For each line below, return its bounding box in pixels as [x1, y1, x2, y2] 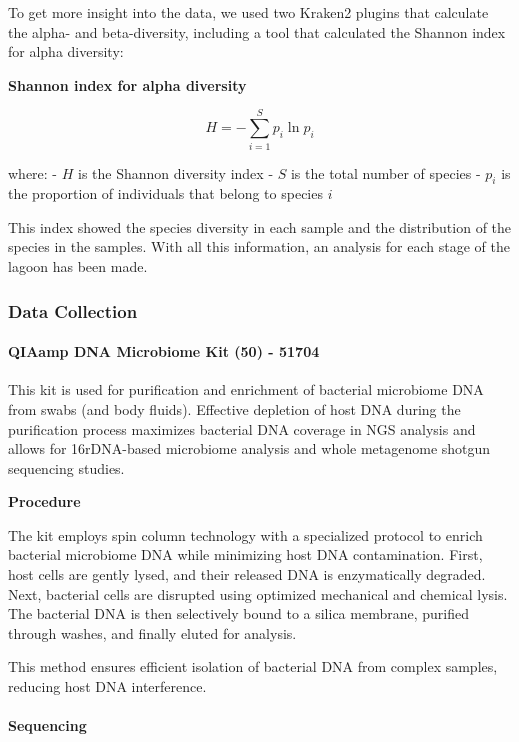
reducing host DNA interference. [8, 676, 207, 697]
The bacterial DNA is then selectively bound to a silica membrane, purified [8, 603, 469, 624]
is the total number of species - [290, 162, 481, 183]
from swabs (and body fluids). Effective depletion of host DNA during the [8, 398, 461, 419]
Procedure [8, 491, 81, 512]
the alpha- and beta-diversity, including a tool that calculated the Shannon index [8, 21, 506, 42]
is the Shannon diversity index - [78, 162, 274, 183]
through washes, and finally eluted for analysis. [8, 622, 297, 643]
